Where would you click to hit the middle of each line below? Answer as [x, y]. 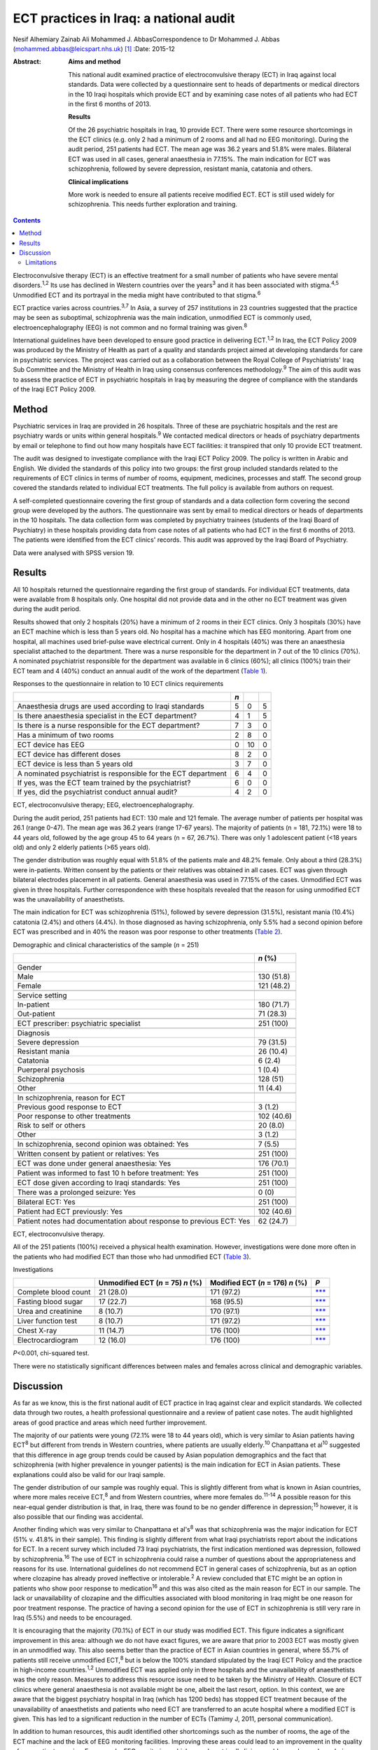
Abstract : [27, 62]
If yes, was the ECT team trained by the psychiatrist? [104, 783]
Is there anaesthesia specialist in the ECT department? [107, 716]
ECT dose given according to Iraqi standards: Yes [99, 1182]
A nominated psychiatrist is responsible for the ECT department [122, 773]
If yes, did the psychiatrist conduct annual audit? [97, 792]
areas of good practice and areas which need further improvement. [110, 1422]
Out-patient [36, 1014]
